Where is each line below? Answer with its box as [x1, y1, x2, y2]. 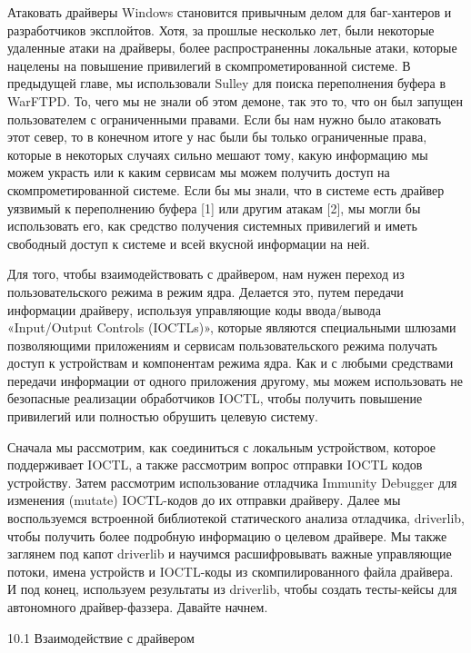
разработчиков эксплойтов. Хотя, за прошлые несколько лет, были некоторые [7, 20, 435, 39]
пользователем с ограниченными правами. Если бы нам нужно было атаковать [7, 109, 442, 128]
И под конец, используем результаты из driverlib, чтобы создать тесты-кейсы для [7, 579, 457, 599]
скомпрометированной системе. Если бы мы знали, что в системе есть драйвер [7, 180, 445, 199]
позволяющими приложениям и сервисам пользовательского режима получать [7, 335, 437, 354]
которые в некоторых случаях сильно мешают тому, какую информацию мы [7, 144, 428, 163]
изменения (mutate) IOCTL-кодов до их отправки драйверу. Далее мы [7, 490, 401, 510]
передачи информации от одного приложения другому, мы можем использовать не [7, 371, 464, 390]
